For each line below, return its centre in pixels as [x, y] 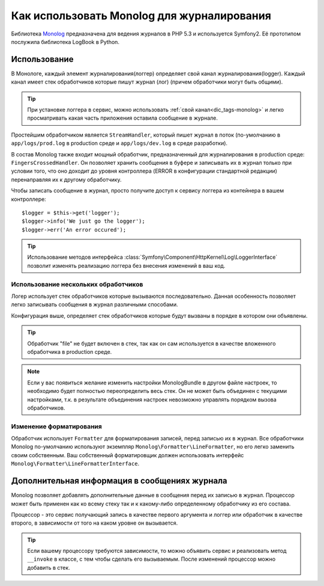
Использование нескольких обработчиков [77, 284]
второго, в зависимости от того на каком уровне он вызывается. [94, 523]
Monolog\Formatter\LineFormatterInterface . [75, 464]
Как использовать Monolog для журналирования [141, 16]
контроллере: [28, 199]
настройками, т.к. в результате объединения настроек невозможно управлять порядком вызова [152, 399]
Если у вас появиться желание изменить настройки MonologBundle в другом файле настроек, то [152, 383]
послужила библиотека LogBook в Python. [65, 42]
